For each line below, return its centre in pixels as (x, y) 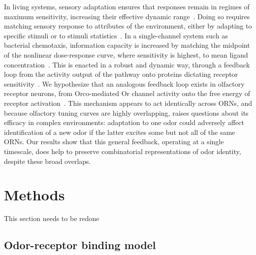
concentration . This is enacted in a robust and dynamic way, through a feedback (127, 64)
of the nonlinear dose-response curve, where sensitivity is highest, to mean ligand (126, 54)
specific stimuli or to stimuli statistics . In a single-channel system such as (116, 35)
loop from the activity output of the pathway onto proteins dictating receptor (121, 74)
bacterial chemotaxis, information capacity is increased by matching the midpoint (127, 45)
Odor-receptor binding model (80, 245)
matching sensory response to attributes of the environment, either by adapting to (128, 26)
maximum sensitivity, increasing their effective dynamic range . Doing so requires (127, 16)
